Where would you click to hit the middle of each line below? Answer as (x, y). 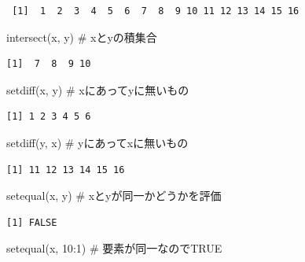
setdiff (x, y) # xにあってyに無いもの (98, 89)
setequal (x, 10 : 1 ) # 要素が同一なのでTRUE (114, 248)
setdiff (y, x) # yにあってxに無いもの (97, 142)
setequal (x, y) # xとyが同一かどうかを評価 (114, 196)
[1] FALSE (32, 222)
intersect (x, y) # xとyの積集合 (82, 37)
